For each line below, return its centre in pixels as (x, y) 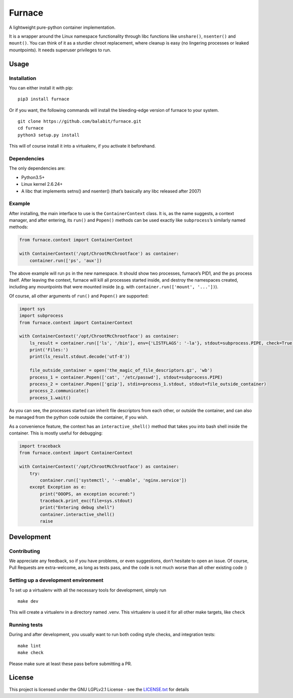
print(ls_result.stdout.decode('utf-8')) (80, 357)
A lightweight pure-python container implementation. (62, 27)
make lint (29, 646)
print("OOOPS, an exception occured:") (87, 494)
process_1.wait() (50, 398)
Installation (23, 78)
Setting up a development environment (56, 580)
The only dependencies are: (37, 168)
